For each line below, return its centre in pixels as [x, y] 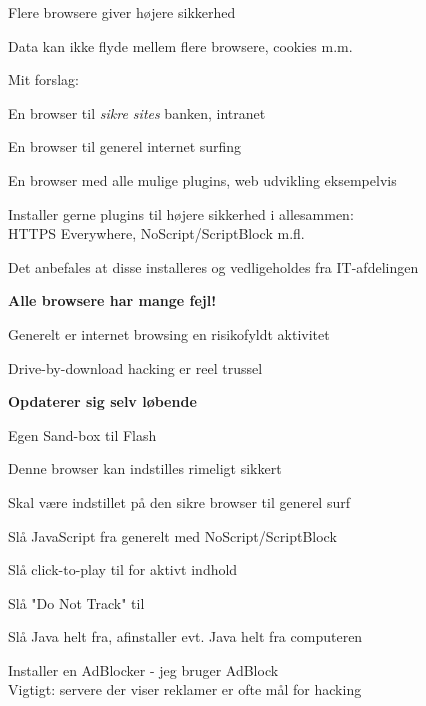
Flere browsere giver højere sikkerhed [122, 12]
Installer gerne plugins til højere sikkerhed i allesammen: [181, 213]
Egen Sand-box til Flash [82, 434]
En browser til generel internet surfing [125, 146]
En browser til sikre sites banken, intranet [137, 112]
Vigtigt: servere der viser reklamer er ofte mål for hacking [185, 689]
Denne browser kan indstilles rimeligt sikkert [145, 468]
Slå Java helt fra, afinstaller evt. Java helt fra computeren [185, 636]
